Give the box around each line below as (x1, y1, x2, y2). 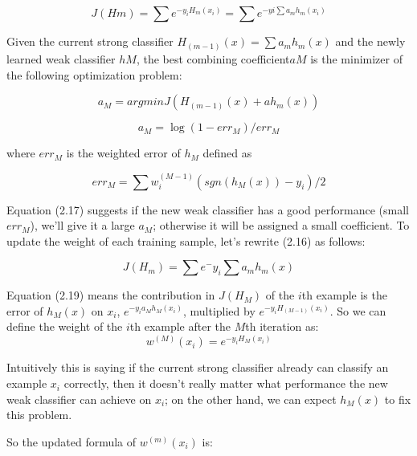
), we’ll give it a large (30, 217, 135, 234)
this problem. (6, 406, 72, 423)
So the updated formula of (6, 433, 137, 450)
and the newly (335, 33, 406, 50)
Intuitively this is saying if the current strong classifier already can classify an (6, 359, 389, 376)
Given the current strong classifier (6, 33, 174, 50)
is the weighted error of (66, 145, 181, 161)
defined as (202, 145, 252, 161)
